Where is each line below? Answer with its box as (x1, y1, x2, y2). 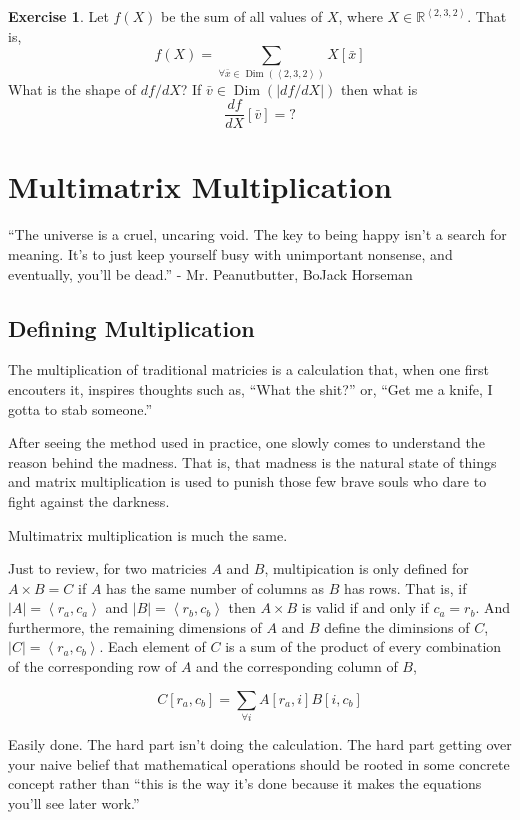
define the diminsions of (324, 616, 470, 637)
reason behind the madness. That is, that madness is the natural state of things (8, 451, 497, 472)
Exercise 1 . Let (8, 6, 109, 26)
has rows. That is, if (344, 577, 467, 598)
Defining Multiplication (8, 312, 255, 343)
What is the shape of (8, 78, 137, 99)
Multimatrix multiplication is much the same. (8, 524, 288, 545)
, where (338, 6, 383, 26)
